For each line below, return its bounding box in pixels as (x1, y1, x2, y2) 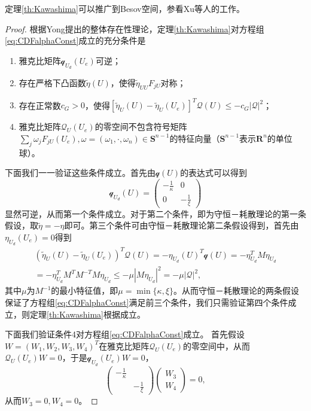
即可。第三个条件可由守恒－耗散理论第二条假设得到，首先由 (64, 219, 299, 232)
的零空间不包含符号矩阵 (94, 120, 187, 133)
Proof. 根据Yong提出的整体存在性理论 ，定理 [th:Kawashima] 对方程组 (5, 22, 264, 35)
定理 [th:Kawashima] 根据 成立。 (29, 308, 145, 320)
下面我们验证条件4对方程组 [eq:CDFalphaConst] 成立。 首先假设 (5, 328, 245, 340)
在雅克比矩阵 (99, 339, 150, 352)
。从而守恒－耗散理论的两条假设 (173, 284, 300, 297)
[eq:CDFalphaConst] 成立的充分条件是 (5, 34, 146, 47)
